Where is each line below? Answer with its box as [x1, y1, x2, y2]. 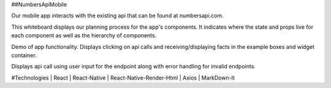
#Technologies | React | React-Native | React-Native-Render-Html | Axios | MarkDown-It [11, 74, 235, 81]
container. [11, 51, 37, 59]
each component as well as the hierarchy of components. [11, 32, 157, 39]
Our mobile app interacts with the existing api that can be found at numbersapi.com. [11, 12, 224, 20]
